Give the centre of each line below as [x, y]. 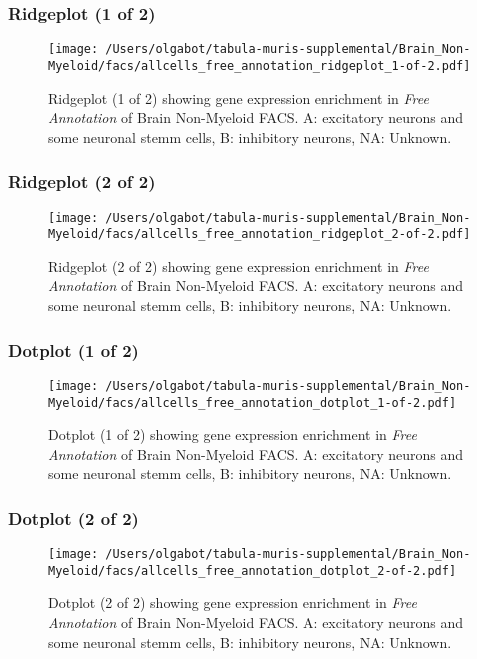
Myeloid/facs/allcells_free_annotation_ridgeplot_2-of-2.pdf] [259, 234]
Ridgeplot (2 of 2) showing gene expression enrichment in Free [238, 265]
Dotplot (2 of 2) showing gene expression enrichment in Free [232, 602]
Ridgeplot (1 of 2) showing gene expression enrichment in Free [238, 97]
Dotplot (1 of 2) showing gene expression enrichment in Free [232, 434]
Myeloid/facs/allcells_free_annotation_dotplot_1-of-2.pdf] [252, 402]
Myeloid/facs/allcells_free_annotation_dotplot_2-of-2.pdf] [252, 570]
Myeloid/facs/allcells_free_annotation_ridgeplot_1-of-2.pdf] [259, 65]
